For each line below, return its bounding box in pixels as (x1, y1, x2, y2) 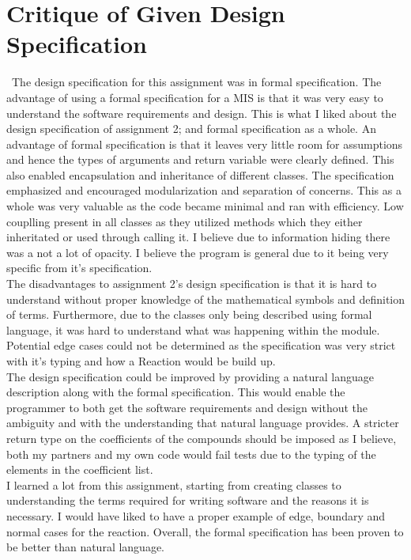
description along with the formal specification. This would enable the (6, 384, 345, 400)
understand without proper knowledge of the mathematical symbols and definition (6, 290, 405, 307)
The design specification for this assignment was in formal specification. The (11, 74, 382, 90)
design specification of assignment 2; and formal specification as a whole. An (6, 120, 376, 137)
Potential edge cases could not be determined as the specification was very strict (6, 337, 396, 354)
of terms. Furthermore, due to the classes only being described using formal (6, 306, 372, 323)
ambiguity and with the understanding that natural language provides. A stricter (6, 414, 399, 431)
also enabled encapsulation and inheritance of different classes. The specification (6, 166, 394, 183)
